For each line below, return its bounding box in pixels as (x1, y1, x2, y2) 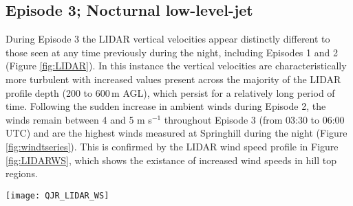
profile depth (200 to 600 (6, 85, 110, 100)
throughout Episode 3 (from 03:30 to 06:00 (164, 112, 345, 126)
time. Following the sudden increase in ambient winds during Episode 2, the (6, 99, 326, 113)
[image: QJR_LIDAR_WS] (6, 190, 109, 201)
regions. (6, 166, 38, 181)
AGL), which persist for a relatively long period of (122, 85, 335, 100)
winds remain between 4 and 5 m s (6, 112, 152, 126)
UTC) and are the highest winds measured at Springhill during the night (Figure (6, 126, 347, 140)
